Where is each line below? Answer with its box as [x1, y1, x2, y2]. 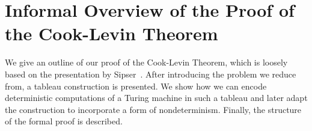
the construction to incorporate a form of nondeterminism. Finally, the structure [5, 103, 302, 115]
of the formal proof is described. [5, 115, 123, 127]
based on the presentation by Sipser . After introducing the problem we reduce [5, 67, 296, 80]
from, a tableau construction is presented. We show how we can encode [5, 79, 267, 92]
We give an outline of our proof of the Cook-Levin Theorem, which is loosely [5, 56, 288, 69]
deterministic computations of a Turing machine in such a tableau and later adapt [5, 91, 308, 104]
